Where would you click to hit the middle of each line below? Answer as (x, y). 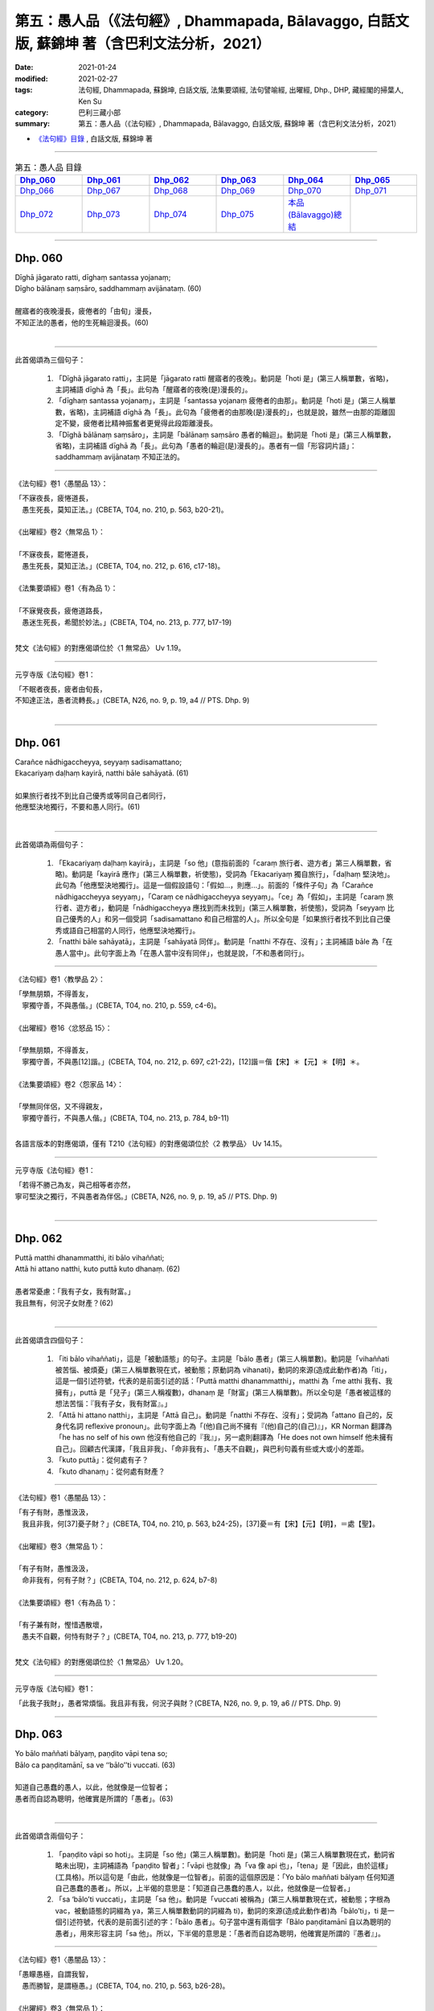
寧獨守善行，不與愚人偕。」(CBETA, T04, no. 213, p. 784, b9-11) (125, 1117)
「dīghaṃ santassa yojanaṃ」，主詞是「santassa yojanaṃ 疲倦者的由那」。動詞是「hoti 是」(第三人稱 (222, 401)
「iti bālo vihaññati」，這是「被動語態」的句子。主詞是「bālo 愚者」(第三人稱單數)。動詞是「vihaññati (222, 1359)
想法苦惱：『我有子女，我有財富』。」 (113, 1404)
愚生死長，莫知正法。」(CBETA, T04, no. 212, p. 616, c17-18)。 (123, 565)
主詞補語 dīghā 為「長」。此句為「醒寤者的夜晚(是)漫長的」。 (154, 389)
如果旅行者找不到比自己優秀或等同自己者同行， (92, 796)
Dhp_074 (171, 215)
